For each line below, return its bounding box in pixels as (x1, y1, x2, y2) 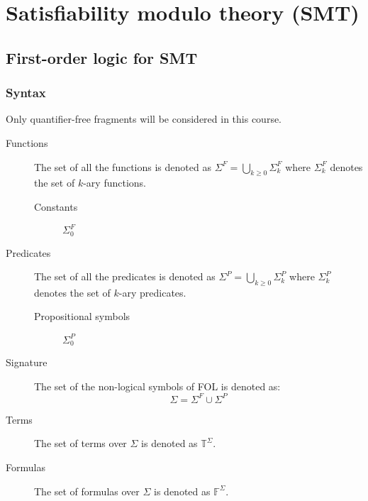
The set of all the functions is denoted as (34, 159, 211, 174)
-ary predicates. (118, 285, 186, 299)
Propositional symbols (34, 309, 130, 324)
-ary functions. (83, 175, 147, 190)
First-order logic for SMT (6, 46, 198, 68)
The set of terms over (34, 436, 127, 451)
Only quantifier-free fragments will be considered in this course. (6, 111, 282, 126)
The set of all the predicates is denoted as (34, 269, 216, 284)
